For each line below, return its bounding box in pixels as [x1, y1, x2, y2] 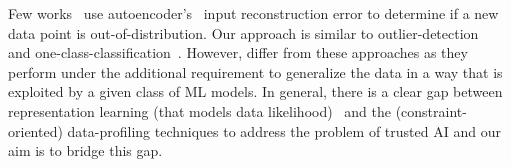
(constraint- [395, 100, 467, 121]
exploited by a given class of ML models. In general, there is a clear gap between [8, 81, 503, 102]
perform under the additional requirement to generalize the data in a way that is [8, 61, 503, 82]
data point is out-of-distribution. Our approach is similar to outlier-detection [8, 22, 479, 43]
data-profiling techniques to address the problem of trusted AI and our [67, 120, 501, 141]
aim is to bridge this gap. [8, 140, 163, 161]
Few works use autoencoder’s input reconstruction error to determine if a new [8, 3, 499, 23]
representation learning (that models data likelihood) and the [8, 100, 391, 121]
